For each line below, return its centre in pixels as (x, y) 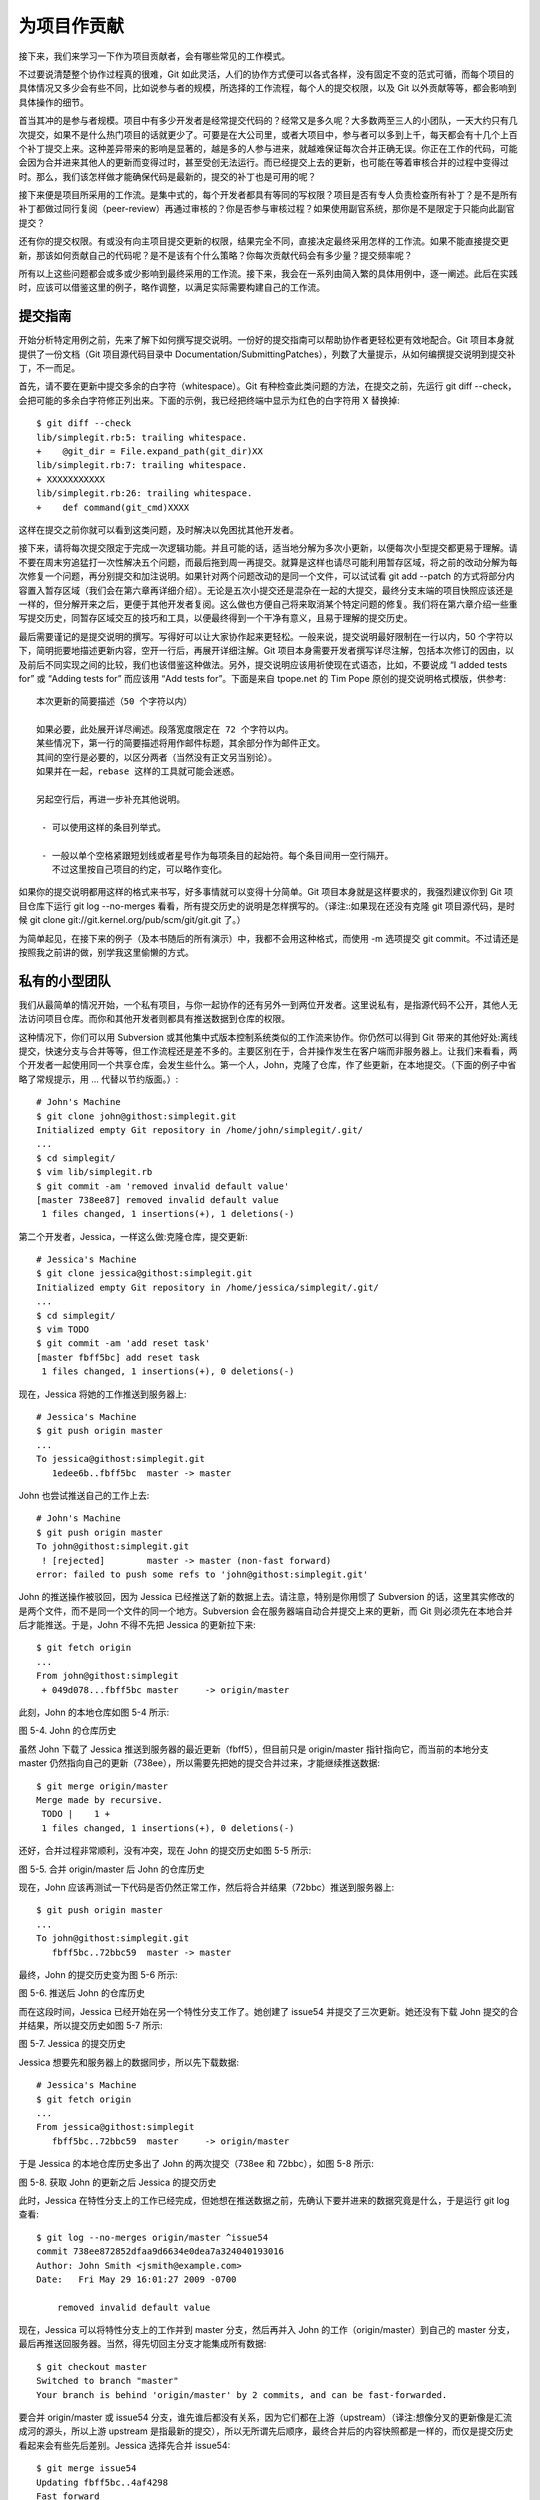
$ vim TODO (63, 1329)
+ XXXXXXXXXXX (70, 479)
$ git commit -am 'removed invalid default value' (163, 1186)
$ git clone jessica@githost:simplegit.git (144, 1273)
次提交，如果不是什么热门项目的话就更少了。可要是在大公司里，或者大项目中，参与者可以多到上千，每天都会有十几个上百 (268, 134)
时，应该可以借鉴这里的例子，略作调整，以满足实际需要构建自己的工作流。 (171, 287)
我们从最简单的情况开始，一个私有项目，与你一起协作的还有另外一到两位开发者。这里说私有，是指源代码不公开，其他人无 (268, 1004)
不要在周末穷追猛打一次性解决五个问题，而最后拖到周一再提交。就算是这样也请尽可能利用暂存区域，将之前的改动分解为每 (268, 562)
